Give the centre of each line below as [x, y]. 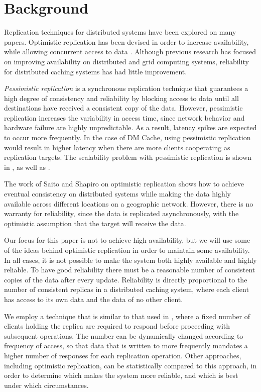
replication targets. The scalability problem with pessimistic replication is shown [128, 157]
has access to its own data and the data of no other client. [94, 299]
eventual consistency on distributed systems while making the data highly [118, 194]
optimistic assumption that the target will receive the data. [95, 223]
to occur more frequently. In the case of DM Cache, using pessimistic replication [127, 137]
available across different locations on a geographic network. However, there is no [129, 203]
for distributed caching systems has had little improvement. [96, 71]
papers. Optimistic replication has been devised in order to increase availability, [126, 41]
